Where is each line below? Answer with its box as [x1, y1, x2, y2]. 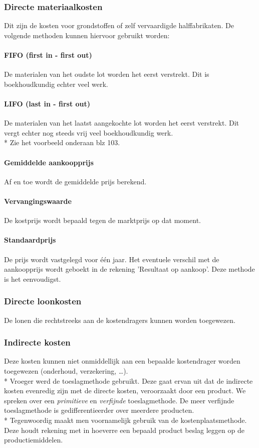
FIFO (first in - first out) [4, 50, 92, 60]
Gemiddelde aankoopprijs [4, 157, 94, 167]
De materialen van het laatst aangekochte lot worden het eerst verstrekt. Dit [4, 118, 239, 128]
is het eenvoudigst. [4, 273, 61, 284]
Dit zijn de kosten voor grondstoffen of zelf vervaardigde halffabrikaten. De [4, 20, 234, 31]
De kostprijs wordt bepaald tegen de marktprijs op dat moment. [4, 215, 201, 226]
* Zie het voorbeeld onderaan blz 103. [4, 137, 120, 148]
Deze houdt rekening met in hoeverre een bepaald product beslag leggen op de [4, 424, 244, 435]
